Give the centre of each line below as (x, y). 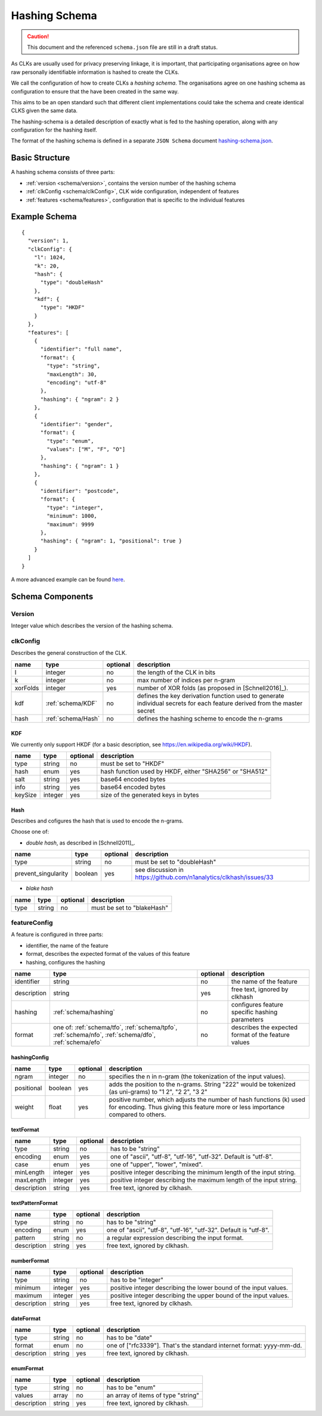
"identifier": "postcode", (80, 491)
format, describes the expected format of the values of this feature (108, 954)
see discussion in (160, 870)
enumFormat (27, 1368)
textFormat (25, 1129)
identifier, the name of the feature (67, 945)
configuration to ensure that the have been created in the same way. (95, 91)
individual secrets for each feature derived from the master (220, 703)
